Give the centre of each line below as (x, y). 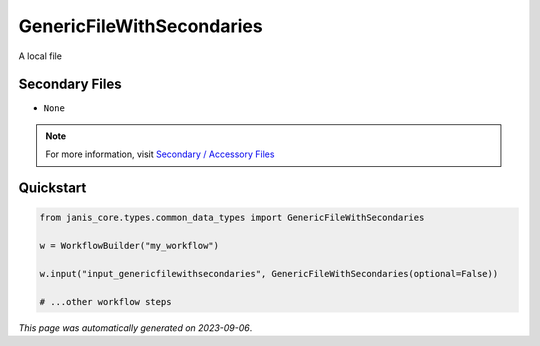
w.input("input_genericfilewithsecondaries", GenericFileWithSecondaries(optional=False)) (269, 273)
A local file (40, 56)
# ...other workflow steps (105, 301)
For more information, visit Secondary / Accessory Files (160, 154)
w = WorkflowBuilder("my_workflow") (129, 246)
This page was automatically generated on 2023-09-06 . (135, 327)
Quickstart (52, 188)
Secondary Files (70, 84)
